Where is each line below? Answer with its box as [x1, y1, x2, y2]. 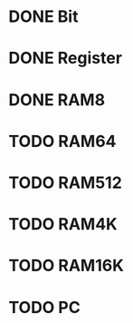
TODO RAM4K [8, 214, 119, 235]
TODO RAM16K [8, 256, 124, 276]
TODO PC [8, 297, 81, 318]
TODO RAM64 [8, 131, 117, 152]
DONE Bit [8, 6, 79, 27]
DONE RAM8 [8, 89, 106, 110]
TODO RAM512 [8, 172, 123, 192]
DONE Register [8, 48, 123, 69]
